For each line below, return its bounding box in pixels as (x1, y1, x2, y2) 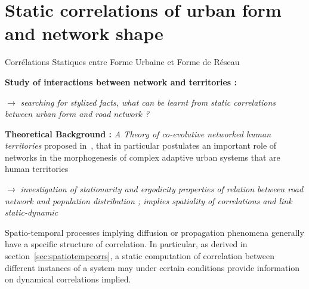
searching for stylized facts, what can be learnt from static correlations (20, 96, 276, 108)
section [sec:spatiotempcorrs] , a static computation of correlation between (5, 250, 275, 262)
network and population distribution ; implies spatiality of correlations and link (5, 194, 292, 207)
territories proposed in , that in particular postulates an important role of (5, 139, 277, 152)
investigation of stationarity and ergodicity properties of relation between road (20, 183, 304, 195)
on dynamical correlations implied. (5, 273, 131, 285)
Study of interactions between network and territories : (5, 75, 237, 88)
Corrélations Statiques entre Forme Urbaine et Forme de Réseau (5, 56, 240, 68)
